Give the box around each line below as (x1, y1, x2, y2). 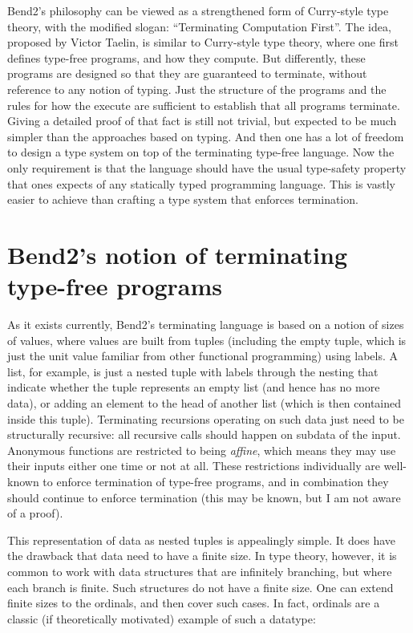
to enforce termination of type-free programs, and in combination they (43, 473, 389, 489)
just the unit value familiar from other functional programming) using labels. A (7, 347, 398, 364)
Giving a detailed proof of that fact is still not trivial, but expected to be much (7, 112, 397, 129)
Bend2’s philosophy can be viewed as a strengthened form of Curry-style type (7, 2, 389, 18)
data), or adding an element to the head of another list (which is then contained (7, 395, 402, 411)
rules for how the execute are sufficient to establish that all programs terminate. (7, 96, 400, 113)
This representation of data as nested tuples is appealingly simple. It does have (7, 531, 396, 548)
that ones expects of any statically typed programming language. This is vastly (7, 175, 395, 192)
